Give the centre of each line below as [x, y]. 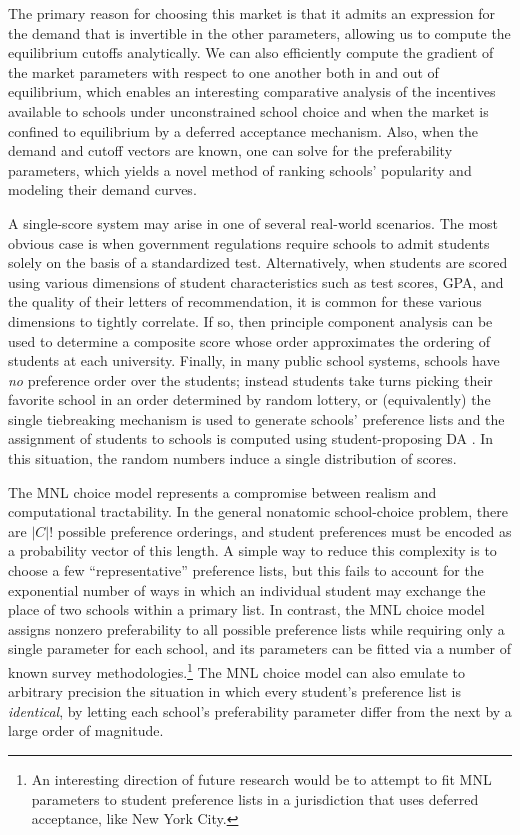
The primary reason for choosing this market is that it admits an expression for [251, 13]
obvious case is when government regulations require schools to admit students [249, 242]
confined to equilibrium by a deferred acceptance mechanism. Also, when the [243, 130]
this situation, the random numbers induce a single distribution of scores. [232, 458]
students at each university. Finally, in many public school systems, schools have [254, 360]
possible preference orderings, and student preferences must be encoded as [284, 530]
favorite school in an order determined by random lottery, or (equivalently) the [249, 399]
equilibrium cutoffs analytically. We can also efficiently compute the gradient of [251, 52]
